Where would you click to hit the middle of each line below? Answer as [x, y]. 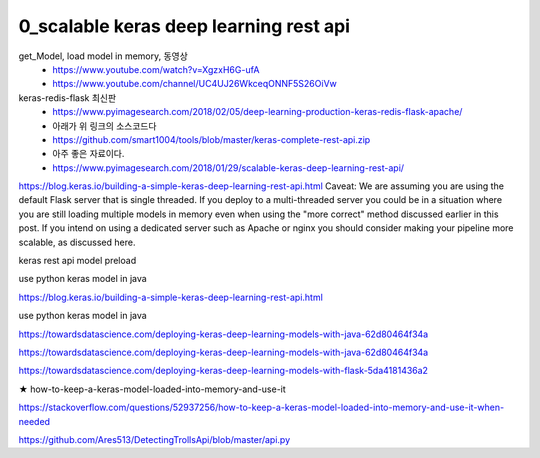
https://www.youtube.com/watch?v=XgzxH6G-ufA [156, 69]
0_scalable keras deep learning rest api [184, 26]
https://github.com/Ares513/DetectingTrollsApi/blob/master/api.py [154, 439]
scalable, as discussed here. [77, 242]
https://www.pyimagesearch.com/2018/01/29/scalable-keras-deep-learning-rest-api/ [228, 167]
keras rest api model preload [77, 261]
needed [34, 421]
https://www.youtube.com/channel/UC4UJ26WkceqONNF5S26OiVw [194, 84]
